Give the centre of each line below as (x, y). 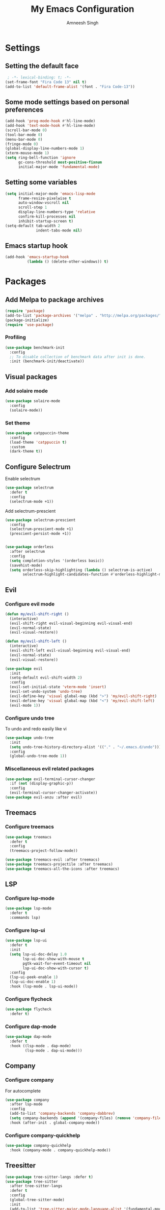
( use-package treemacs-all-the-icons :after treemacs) (62, 869)
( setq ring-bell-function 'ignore (41, 158)
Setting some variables (41, 182)
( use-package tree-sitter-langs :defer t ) (49, 1177)
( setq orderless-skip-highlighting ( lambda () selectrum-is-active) (81, 570)
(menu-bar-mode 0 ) (24, 139)
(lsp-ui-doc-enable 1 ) (33, 982)
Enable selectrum (23, 479)
